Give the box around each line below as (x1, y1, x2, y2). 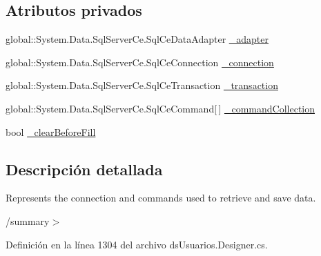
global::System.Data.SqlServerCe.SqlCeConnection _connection (6, 55, 274, 69)
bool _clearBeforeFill (6, 124, 96, 139)
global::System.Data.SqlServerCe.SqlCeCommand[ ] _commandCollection (6, 101, 315, 115)
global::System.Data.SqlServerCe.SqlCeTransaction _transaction (6, 78, 278, 92)
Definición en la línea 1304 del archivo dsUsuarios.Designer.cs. (6, 237, 268, 251)
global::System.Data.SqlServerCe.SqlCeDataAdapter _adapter (6, 32, 269, 46)
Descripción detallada (6, 158, 163, 179)
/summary (6, 213, 50, 228)
